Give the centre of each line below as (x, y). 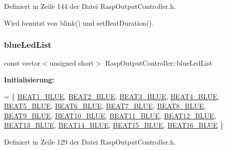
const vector (22, 63)
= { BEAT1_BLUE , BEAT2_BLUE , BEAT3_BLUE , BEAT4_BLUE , (112, 96)
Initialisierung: (29, 79)
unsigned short (72, 63)
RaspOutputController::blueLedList (159, 63)
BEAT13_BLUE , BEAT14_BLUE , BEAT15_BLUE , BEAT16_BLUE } (114, 125)
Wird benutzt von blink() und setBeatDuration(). (79, 22)
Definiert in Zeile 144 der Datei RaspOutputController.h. (90, 6)
